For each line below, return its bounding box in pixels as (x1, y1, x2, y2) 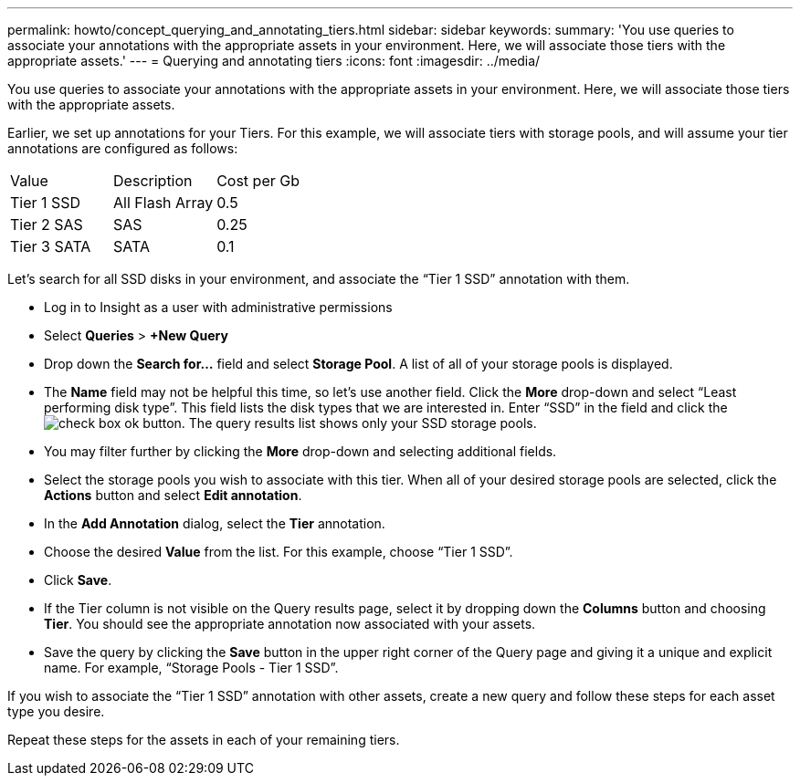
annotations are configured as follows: (7, 141, 238, 156)
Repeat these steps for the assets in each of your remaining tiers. (7, 732, 400, 747)
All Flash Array (113, 193, 214, 212)
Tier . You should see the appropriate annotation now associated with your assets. (44, 616, 536, 632)
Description (113, 172, 193, 190)
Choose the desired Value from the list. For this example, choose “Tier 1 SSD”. (44, 544, 513, 559)
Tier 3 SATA (10, 237, 91, 256)
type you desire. (7, 704, 105, 719)
